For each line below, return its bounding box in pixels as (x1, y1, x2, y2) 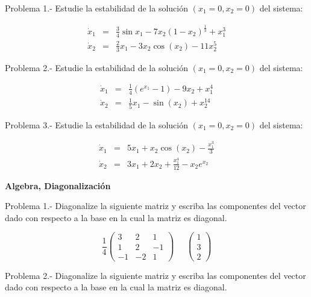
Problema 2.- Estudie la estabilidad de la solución (5, 61, 189, 73)
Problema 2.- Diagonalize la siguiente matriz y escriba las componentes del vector (5, 269, 306, 281)
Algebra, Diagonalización (5, 179, 111, 192)
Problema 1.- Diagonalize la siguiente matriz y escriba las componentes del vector (5, 199, 306, 212)
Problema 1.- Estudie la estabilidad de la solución (5, 2, 189, 14)
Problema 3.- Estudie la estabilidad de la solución (5, 118, 189, 131)
